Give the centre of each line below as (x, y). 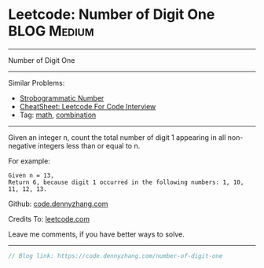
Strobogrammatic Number (62, 98)
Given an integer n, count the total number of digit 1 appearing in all (117, 137)
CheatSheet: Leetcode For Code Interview (88, 106)
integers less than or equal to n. (89, 145)
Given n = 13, (31, 175)
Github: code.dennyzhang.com (58, 204)
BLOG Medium (51, 31)
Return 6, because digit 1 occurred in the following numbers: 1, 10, (126, 182)
